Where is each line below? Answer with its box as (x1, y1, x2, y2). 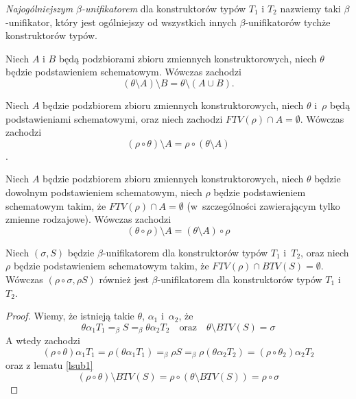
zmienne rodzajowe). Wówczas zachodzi (5, 212, 171, 226)
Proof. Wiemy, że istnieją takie (5, 309, 134, 323)
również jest (99, 271, 149, 286)
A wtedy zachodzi (5, 333, 80, 348)
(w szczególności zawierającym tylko (187, 198, 340, 213)
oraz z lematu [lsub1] (5, 358, 93, 372)
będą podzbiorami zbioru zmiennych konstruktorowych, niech (58, 51, 317, 65)
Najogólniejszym (5, 1, 73, 15)
